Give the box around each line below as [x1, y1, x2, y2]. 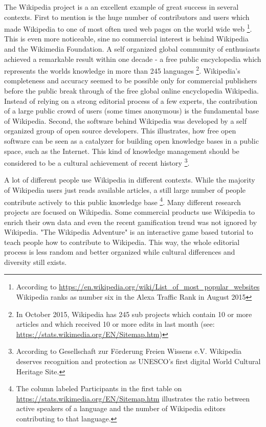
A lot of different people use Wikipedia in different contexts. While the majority [4, 174, 255, 185]
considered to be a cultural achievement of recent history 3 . [4, 156, 190, 168]
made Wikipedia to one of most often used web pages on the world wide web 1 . [4, 22, 252, 34]
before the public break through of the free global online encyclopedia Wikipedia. [4, 85, 259, 96]
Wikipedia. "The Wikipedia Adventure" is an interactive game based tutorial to [4, 227, 253, 237]
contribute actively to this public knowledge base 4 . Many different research [4, 195, 241, 207]
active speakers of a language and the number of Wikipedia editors [16, 403, 226, 414]
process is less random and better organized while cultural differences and [4, 246, 235, 257]
